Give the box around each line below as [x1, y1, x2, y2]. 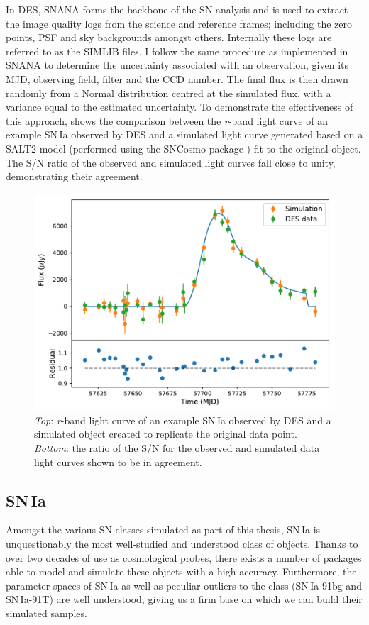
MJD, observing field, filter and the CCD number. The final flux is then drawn [6, 71, 348, 86]
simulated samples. [6, 606, 87, 621]
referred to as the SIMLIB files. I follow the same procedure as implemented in [6, 43, 348, 58]
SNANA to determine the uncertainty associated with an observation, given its [6, 57, 349, 72]
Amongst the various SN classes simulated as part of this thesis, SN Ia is [6, 522, 321, 537]
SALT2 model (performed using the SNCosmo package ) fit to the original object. [6, 140, 361, 155]
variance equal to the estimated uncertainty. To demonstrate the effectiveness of [6, 99, 353, 114]
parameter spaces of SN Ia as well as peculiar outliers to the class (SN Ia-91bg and [6, 577, 362, 592]
